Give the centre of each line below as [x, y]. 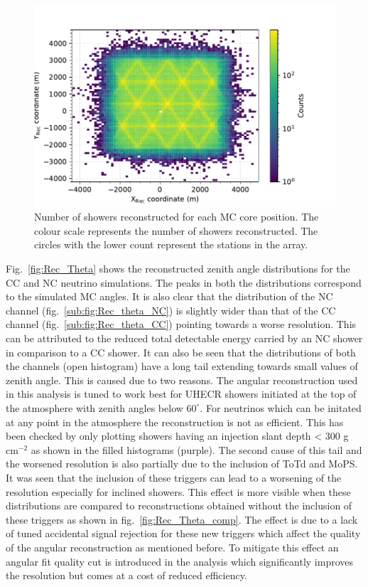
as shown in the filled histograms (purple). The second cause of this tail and [196, 449]
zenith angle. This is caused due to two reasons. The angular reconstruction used [182, 380]
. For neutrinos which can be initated [281, 407]
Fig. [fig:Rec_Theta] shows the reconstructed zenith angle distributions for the [178, 269]
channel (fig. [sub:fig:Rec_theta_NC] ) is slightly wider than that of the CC [171, 310]
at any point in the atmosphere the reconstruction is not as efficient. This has [175, 422]
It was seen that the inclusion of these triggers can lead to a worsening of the [174, 477]
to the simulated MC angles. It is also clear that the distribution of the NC [169, 296]
